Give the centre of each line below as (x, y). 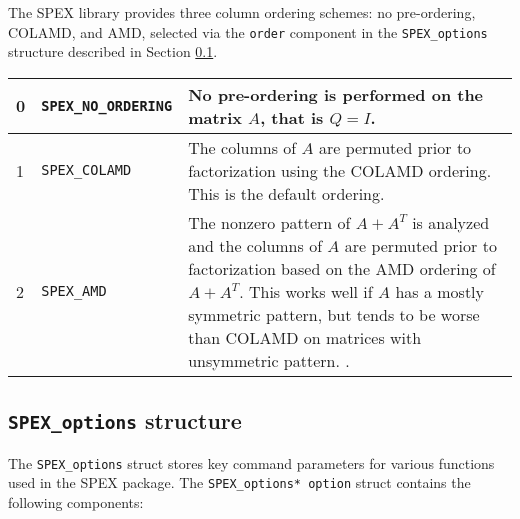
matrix (215, 117)
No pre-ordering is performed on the (336, 94)
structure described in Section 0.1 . (113, 51)
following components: (76, 501)
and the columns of (255, 245)
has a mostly (439, 291)
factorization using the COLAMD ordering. (340, 170)
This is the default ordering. (286, 193)
